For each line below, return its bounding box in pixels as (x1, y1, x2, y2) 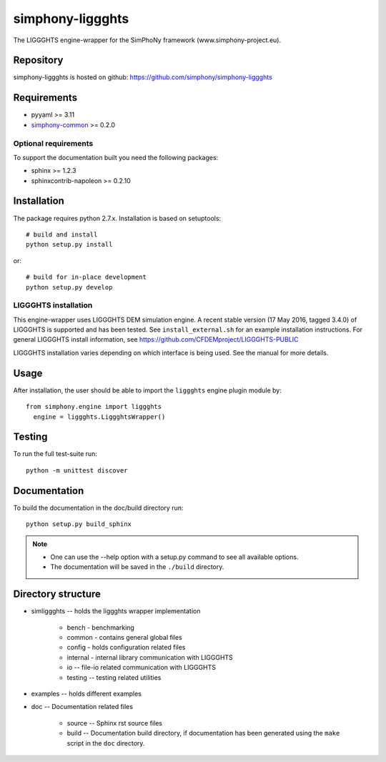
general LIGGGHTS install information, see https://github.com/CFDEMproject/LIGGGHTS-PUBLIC (13, 335, 300, 344)
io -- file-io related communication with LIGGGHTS (66, 663, 216, 672)
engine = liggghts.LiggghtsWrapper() (33, 412, 166, 421)
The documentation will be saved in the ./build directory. (50, 563, 224, 571)
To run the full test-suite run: (13, 450, 98, 458)
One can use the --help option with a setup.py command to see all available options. (50, 553, 299, 561)
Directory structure (13, 588, 102, 600)
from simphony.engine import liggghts (26, 402, 162, 411)
